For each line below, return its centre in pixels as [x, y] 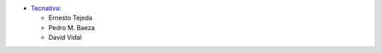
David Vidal [65, 38]
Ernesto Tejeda [70, 18]
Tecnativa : [46, 8]
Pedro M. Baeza [72, 27]
